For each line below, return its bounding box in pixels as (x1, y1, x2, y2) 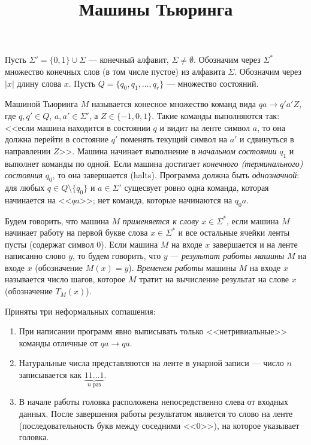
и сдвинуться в (240, 133, 294, 145)
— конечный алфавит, (88, 53, 169, 66)
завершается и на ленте (212, 237, 298, 250)
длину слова (17, 77, 62, 89)
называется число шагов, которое (5, 273, 126, 285)
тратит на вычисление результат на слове (139, 273, 289, 285)
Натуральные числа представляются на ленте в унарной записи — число (19, 356, 284, 369)
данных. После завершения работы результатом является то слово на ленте (19, 407, 293, 420)
